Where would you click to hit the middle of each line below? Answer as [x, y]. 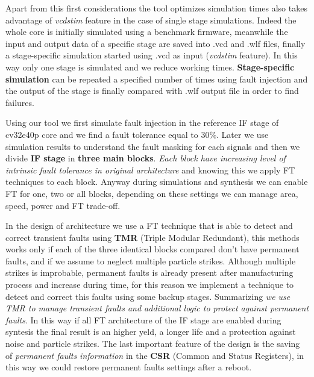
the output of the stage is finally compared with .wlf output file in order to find [152, 91]
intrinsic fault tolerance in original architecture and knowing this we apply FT [150, 170]
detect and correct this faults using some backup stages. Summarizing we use [148, 296]
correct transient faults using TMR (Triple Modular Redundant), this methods [152, 237]
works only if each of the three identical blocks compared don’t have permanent [152, 249]
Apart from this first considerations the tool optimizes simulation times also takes [156, 8]
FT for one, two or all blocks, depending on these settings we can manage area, [152, 193]
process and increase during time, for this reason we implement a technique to [150, 285]
